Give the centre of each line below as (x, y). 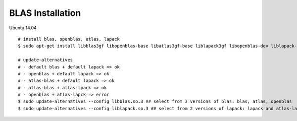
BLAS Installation (45, 13)
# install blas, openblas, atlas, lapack (69, 39)
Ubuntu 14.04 (23, 28)
